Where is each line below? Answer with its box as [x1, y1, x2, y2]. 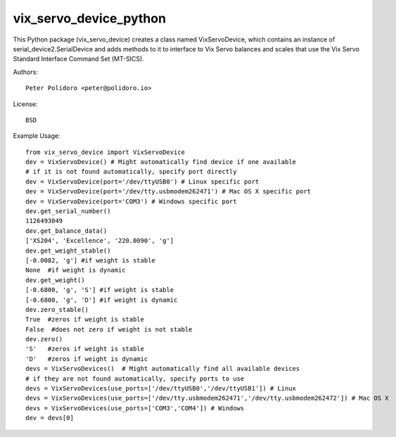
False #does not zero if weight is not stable [25, 325, 193, 334]
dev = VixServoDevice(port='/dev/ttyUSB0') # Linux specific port [25, 177, 260, 186]
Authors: [13, 68, 38, 76]
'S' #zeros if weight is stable [25, 345, 144, 353]
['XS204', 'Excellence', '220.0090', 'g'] [25, 236, 174, 245]
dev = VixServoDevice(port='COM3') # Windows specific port [25, 197, 237, 205]
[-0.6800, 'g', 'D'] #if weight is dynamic [25, 296, 178, 304]
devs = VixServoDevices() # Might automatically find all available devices [25, 365, 300, 373]
